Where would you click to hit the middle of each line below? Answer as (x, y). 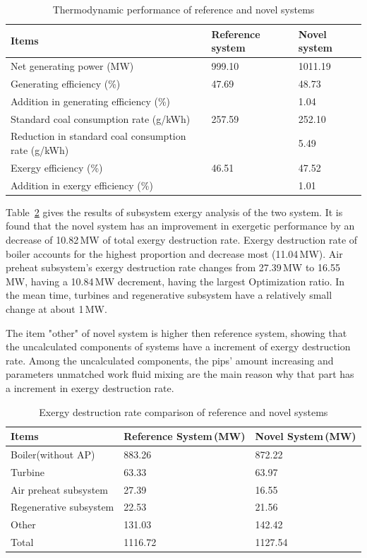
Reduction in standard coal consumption (98, 136)
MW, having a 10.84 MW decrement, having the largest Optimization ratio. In (175, 281)
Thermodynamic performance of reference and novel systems (183, 9)
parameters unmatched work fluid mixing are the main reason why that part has (180, 374)
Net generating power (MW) (72, 66)
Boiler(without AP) (53, 454)
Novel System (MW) (306, 436)
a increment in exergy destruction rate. (90, 387)
